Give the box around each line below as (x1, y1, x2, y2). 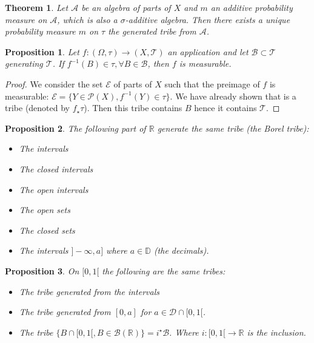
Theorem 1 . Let (5, 1, 68, 13)
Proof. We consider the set (5, 77, 103, 90)
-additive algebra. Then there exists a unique (125, 13, 290, 25)
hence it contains (194, 101, 257, 114)
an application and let (167, 45, 249, 58)
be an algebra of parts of (81, 1, 171, 13)
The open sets (19, 203, 70, 216)
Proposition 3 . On (5, 264, 79, 277)
